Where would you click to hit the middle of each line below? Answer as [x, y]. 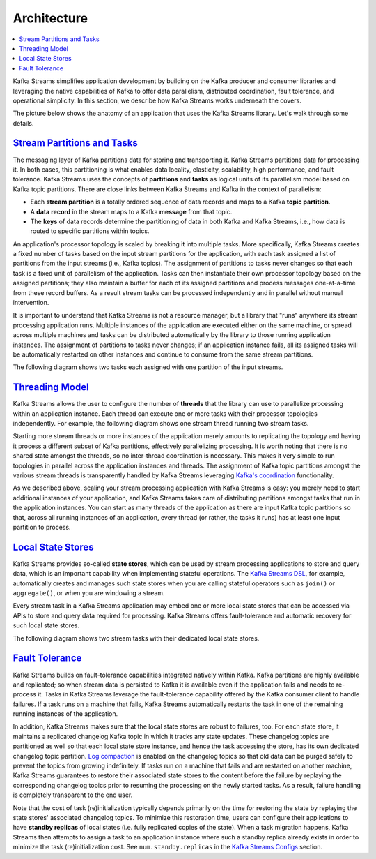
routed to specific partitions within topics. [90, 231]
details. [23, 123]
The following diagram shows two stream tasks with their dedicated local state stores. [136, 638]
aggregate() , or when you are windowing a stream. [89, 593]
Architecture [50, 18]
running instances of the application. [65, 714]
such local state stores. [46, 625]
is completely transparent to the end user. [73, 795]
